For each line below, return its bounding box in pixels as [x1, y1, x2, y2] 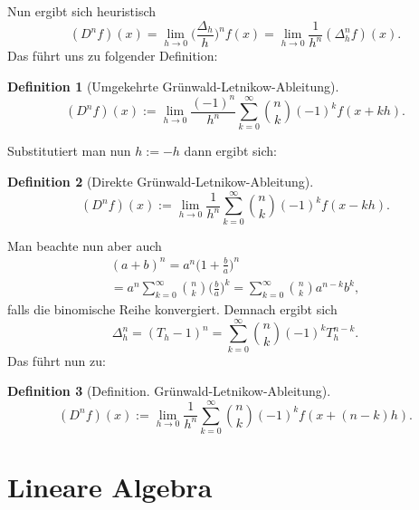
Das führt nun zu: [7, 351, 106, 370]
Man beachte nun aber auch [7, 236, 162, 255]
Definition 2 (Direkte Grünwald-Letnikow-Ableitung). [7, 172, 314, 191]
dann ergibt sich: [184, 141, 278, 160]
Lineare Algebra [7, 468, 213, 505]
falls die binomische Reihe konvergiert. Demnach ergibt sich [7, 300, 338, 319]
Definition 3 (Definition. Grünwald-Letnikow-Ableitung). [7, 381, 331, 400]
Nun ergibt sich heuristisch [7, 2, 157, 20]
